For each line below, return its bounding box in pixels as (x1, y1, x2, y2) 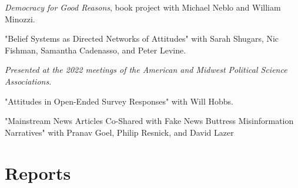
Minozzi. (5, 12, 35, 25)
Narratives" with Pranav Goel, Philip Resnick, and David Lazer (5, 126, 234, 138)
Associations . (5, 75, 52, 87)
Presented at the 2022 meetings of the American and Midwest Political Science (5, 63, 287, 76)
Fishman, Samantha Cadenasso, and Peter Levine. (5, 43, 186, 56)
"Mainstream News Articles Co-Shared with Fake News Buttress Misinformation (5, 115, 294, 127)
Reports (5, 160, 71, 184)
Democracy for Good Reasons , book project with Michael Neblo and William (5, 1, 281, 13)
